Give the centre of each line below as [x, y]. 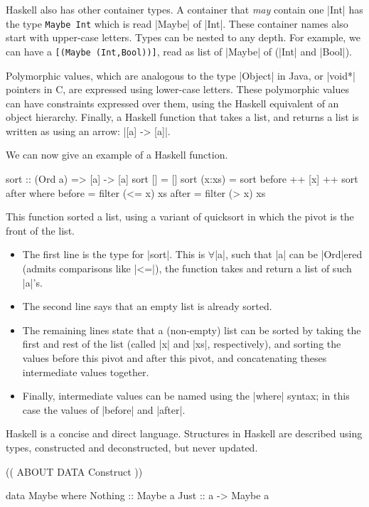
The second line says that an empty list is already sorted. [147, 306]
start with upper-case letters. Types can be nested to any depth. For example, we [183, 37]
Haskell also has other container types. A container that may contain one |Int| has [184, 9]
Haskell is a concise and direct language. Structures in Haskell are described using [184, 433]
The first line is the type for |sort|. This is [114, 254]
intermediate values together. [86, 372]
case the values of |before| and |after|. [104, 409]
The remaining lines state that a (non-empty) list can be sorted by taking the [192, 330]
